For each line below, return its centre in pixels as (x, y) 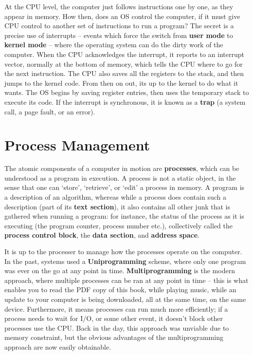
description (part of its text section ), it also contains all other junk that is (117, 206)
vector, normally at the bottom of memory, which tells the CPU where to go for (124, 64)
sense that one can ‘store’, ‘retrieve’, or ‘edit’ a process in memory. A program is (125, 187)
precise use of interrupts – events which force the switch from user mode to (119, 35)
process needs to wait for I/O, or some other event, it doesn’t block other (114, 318)
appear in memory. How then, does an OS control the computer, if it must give (122, 16)
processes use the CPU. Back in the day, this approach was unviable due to (117, 327)
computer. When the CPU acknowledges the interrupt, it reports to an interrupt (124, 54)
